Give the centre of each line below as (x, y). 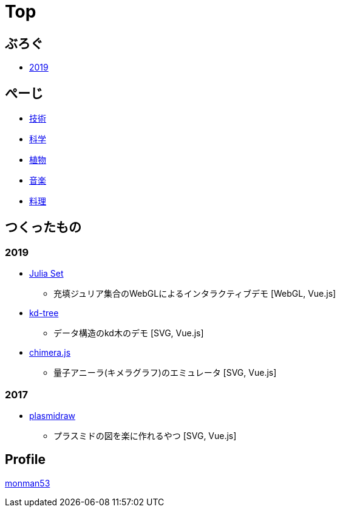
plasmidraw (53, 415)
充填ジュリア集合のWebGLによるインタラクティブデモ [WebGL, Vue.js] (195, 294)
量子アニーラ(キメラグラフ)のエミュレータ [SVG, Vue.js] (165, 373)
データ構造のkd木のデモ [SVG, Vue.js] (129, 333)
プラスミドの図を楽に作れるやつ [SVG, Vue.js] (145, 435)
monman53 (28, 483)
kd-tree (44, 313)
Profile (25, 460)
